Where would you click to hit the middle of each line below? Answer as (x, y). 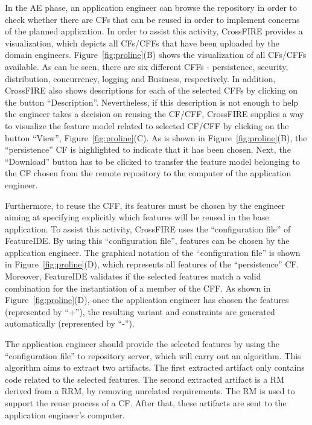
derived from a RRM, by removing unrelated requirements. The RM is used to (150, 391)
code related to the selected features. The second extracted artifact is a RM (145, 379)
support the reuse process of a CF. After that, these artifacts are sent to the (146, 403)
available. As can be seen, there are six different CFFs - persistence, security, (147, 66)
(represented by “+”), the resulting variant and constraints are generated (140, 311)
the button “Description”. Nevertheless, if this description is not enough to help (152, 102)
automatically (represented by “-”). (70, 323)
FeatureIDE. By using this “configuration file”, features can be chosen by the (147, 241)
